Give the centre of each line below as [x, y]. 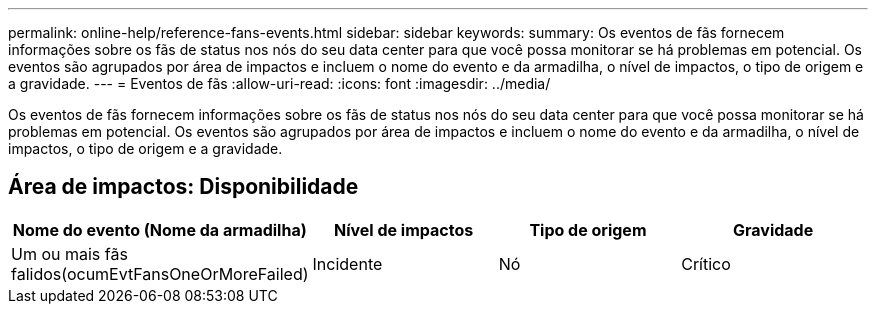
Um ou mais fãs [69, 253]
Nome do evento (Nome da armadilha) [159, 229]
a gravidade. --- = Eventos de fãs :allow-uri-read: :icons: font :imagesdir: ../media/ [279, 83]
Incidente [347, 263]
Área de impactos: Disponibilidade [183, 187]
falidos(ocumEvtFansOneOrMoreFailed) [160, 273]
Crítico [706, 263]
